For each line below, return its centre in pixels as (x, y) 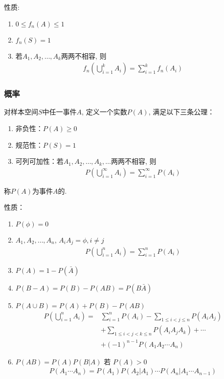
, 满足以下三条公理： (181, 112)
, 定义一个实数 (104, 112)
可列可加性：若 (39, 161)
